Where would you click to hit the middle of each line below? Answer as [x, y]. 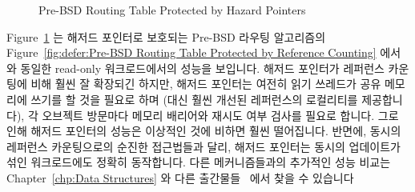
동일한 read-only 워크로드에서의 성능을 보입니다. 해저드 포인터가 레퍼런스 [202, 68]
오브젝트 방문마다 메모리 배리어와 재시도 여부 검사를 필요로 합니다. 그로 [220, 115]
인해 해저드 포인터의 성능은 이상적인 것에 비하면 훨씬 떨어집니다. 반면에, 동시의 [204, 131]
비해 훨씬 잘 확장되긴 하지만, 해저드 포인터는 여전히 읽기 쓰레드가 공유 [206, 84]
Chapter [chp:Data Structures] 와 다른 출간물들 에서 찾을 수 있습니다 [180, 177]
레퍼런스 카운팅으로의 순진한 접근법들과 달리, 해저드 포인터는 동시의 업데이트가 [203, 146]
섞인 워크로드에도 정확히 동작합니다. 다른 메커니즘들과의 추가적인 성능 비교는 [199, 162]
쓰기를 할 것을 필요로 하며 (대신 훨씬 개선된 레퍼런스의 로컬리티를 [194, 99]
